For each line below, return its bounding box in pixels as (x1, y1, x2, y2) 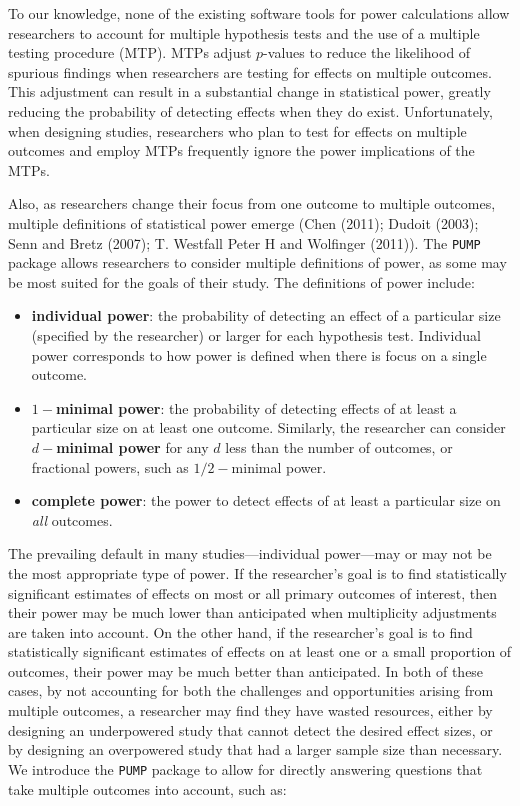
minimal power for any (56, 436, 209, 457)
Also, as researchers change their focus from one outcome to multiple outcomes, (8, 193, 496, 214)
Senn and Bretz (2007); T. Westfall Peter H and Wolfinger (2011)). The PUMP (8, 232, 481, 253)
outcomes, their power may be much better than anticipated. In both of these (8, 660, 484, 681)
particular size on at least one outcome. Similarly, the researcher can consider (31, 417, 506, 438)
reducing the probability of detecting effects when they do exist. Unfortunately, (8, 100, 493, 121)
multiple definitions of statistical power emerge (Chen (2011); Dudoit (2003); (8, 212, 479, 233)
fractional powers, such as (31, 456, 189, 477)
